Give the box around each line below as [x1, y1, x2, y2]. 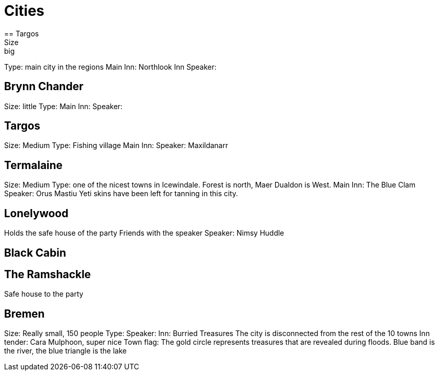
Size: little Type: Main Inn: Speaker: [4, 101, 123, 111]
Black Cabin [4, 246, 67, 259]
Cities [4, 2, 45, 19]
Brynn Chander [4, 80, 83, 93]
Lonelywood [4, 206, 69, 220]
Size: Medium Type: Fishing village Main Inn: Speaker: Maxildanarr [4, 141, 228, 150]
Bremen [4, 307, 45, 320]
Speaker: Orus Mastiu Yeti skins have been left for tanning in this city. [4, 189, 238, 198]
